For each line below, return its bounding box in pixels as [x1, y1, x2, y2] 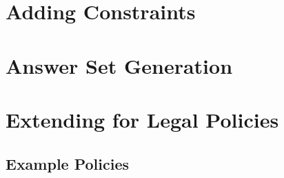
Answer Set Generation [6, 51, 233, 79]
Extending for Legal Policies [6, 105, 279, 133]
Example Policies [6, 152, 130, 174]
